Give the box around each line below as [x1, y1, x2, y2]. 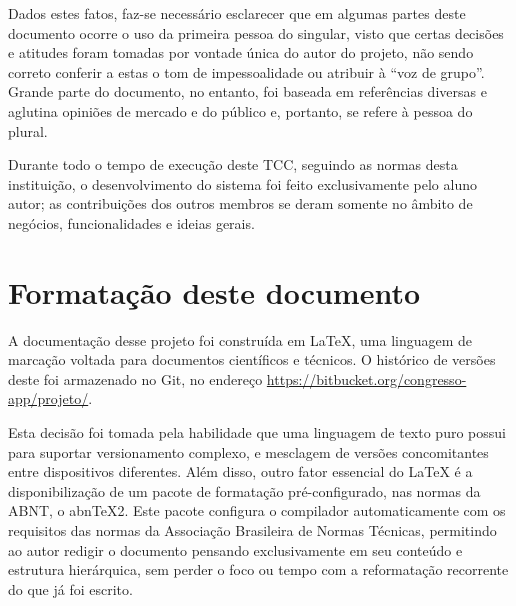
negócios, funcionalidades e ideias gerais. [8, 212, 255, 233]
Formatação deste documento [8, 271, 421, 312]
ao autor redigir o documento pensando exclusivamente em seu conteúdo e [8, 539, 463, 560]
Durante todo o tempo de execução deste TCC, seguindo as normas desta [8, 154, 458, 175]
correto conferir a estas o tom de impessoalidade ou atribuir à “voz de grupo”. [8, 61, 485, 82]
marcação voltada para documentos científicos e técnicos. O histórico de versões [8, 349, 496, 370]
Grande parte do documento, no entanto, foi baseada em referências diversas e [8, 81, 487, 102]
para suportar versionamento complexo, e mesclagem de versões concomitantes [8, 441, 489, 462]
